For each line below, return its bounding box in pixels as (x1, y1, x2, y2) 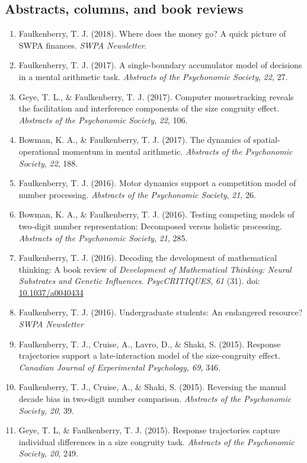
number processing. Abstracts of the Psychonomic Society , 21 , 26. (18, 188, 256, 200)
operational (18, 145, 60, 157)
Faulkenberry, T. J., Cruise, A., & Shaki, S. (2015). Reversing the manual (18, 381, 286, 393)
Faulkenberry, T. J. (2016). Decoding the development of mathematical (18, 251, 277, 264)
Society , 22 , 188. (18, 157, 78, 169)
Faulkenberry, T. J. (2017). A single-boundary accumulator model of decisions (18, 59, 302, 71)
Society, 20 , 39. (18, 404, 74, 416)
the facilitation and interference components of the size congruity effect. (18, 102, 280, 114)
